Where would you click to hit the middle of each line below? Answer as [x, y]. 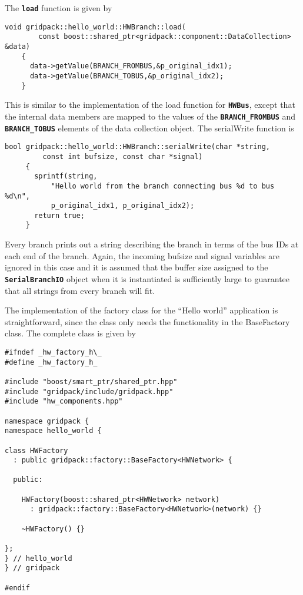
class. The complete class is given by [70, 333]
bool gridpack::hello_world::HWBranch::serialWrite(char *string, [138, 147]
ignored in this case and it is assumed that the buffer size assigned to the [136, 267]
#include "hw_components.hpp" [64, 401]
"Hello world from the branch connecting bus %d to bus [163, 186]
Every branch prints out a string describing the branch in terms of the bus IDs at [152, 244]
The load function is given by [59, 8]
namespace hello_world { [53, 431]
